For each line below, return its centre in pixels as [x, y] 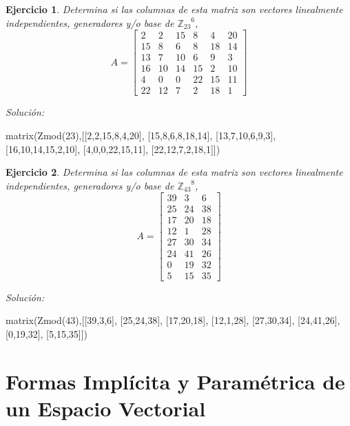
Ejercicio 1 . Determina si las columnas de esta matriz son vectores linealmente [174, 9]
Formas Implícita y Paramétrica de [175, 381]
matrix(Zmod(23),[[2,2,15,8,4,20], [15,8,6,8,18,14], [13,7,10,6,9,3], [141, 135]
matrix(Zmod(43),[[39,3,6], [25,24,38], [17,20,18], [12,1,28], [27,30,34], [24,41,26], [173, 320]
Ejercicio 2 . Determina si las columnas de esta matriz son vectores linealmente [174, 172]
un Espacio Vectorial [106, 408]
